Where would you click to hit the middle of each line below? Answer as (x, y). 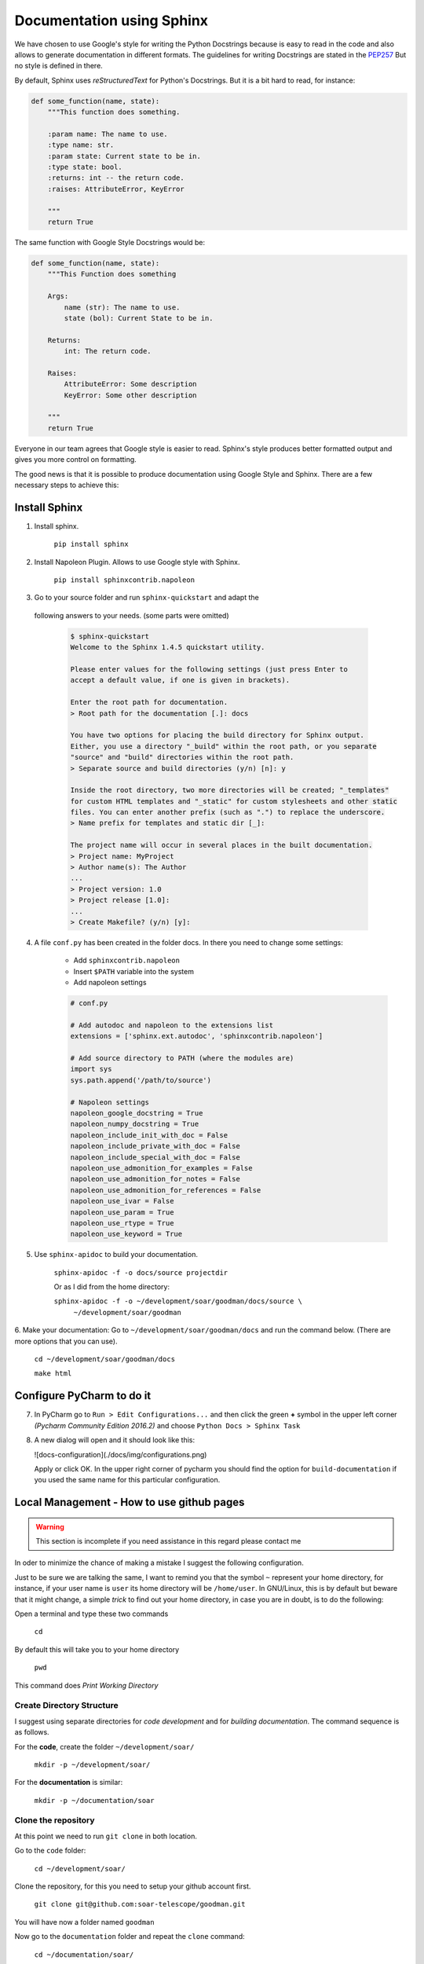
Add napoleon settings (110, 983)
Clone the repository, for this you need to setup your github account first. (133, 1886)
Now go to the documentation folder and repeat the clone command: (130, 1937)
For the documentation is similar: (69, 1783)
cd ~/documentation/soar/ (84, 1955)
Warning (50, 1526)
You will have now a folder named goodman (84, 1922)
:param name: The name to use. (108, 134)
